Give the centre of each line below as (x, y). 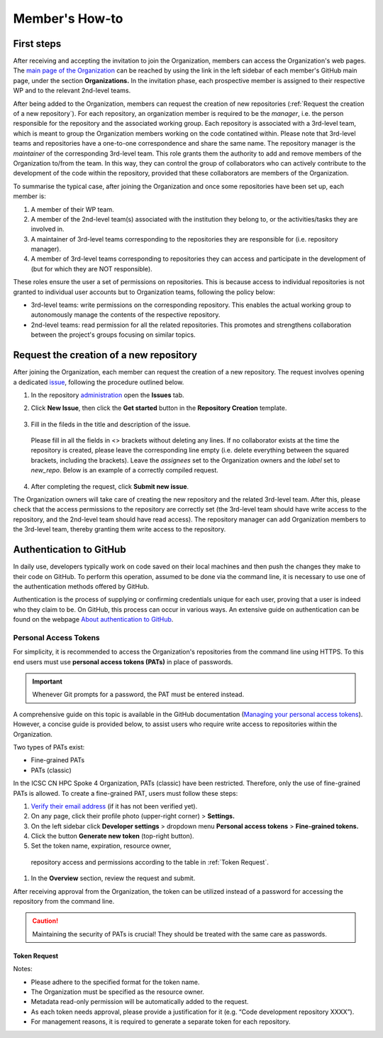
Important (48, 681)
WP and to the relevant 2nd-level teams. (72, 91)
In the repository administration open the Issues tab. (107, 395)
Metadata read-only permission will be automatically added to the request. (140, 1002)
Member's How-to (68, 18)
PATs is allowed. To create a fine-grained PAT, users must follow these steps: (126, 793)
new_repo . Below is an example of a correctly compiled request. (125, 470)
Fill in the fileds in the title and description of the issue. (111, 424)
